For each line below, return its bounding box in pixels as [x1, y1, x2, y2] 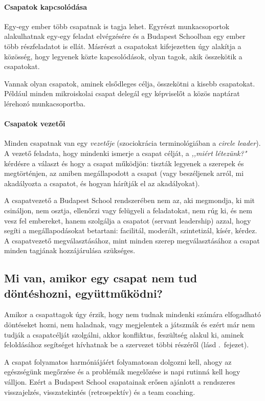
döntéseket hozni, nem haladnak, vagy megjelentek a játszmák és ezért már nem [4, 319, 255, 330]
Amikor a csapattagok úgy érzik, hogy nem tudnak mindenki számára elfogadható [4, 309, 261, 320]
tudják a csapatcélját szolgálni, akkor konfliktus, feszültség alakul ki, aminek [4, 329, 244, 340]
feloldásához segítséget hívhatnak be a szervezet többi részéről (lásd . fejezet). [4, 339, 249, 350]
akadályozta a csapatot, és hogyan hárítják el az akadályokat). [4, 177, 200, 188]
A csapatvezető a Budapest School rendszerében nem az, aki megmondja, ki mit [4, 195, 255, 206]
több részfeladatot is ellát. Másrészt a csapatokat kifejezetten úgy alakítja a [4, 40, 241, 51]
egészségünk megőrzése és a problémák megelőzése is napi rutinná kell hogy [4, 366, 240, 377]
